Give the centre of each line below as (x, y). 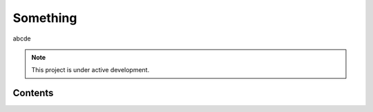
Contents (33, 93)
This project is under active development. (90, 70)
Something (45, 18)
